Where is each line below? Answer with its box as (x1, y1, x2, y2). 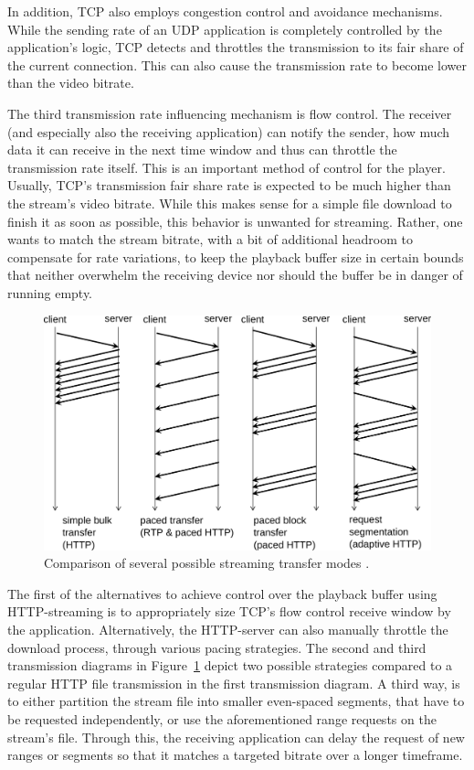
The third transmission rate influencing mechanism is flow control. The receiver (7, 103, 452, 123)
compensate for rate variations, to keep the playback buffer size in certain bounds (7, 247, 464, 266)
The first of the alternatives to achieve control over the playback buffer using (7, 583, 437, 603)
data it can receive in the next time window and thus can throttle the (7, 140, 397, 159)
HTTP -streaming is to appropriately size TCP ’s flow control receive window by (7, 602, 451, 621)
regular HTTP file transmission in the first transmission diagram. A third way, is (7, 673, 460, 692)
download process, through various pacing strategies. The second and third (7, 637, 427, 657)
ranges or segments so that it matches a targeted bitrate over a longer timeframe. (7, 745, 463, 765)
